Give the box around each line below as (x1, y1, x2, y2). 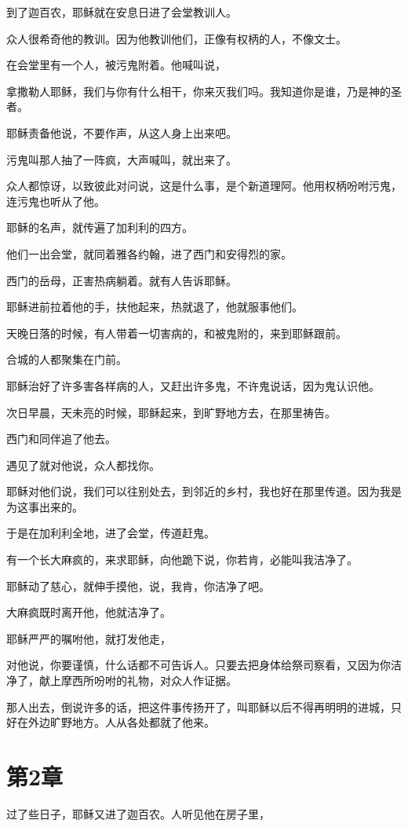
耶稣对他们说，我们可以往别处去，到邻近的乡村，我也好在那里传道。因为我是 (6, 483, 402, 499)
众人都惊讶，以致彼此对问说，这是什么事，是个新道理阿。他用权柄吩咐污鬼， (6, 177, 402, 194)
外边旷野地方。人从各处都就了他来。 (27, 714, 215, 730)
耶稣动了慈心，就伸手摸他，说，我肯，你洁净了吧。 (6, 577, 270, 594)
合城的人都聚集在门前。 (6, 351, 127, 368)
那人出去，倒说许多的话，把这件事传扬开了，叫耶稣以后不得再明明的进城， (6, 698, 391, 715)
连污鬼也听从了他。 (6, 192, 105, 209)
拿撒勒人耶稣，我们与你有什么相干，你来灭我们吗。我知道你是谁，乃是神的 (6, 82, 391, 99)
